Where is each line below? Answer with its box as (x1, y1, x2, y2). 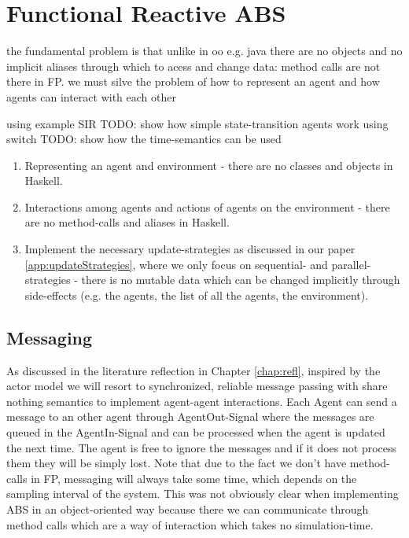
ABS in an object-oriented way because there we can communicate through (6, 500, 369, 517)
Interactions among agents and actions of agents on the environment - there (24, 198, 390, 215)
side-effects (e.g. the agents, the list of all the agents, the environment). (24, 286, 369, 303)
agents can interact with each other (6, 88, 176, 105)
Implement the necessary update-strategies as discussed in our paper (24, 241, 356, 257)
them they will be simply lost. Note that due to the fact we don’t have (6, 455, 347, 471)
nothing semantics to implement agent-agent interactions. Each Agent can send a (6, 392, 397, 409)
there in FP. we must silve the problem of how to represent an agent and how (6, 73, 380, 90)
